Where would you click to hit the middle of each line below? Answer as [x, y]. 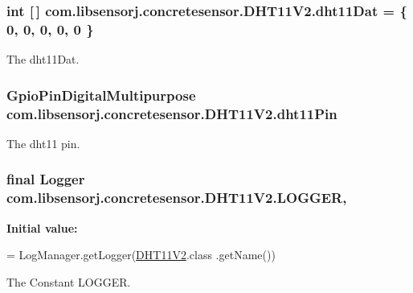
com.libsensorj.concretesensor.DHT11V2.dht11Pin [172, 113]
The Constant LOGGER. [69, 281]
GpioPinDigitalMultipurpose [101, 95]
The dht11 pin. [43, 143]
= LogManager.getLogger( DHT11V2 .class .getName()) [141, 255]
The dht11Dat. [43, 59]
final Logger [46, 179]
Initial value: [42, 227]
